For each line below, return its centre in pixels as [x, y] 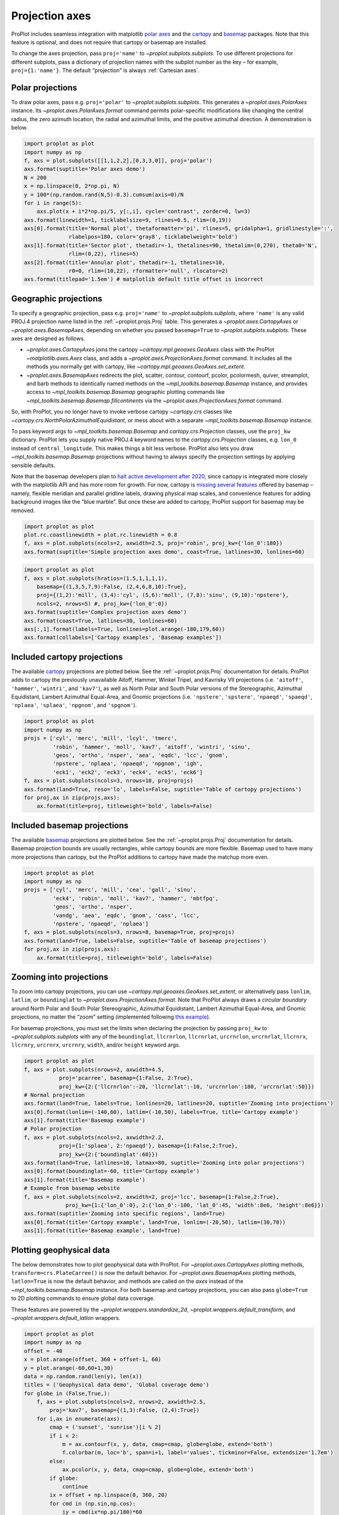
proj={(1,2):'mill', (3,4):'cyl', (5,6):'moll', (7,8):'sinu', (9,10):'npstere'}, [163, 595]
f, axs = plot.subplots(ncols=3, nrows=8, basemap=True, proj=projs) [129, 932]
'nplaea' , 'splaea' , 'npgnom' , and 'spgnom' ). [74, 705]
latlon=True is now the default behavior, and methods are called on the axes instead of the [127, 1281]
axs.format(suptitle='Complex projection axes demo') [105, 612]
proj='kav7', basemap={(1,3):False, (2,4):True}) [124, 1410]
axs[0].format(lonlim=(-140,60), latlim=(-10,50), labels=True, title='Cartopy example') [161, 1112]
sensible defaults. [33, 465]
